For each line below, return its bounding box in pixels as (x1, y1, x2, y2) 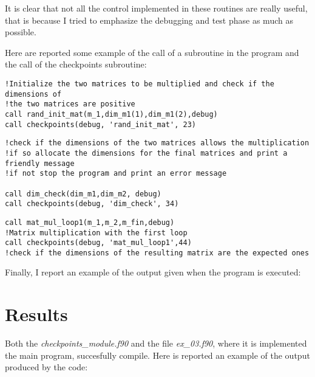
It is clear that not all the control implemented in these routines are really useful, (5, 2, 308, 14)
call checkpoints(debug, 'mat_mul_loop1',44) (5, 238, 192, 247)
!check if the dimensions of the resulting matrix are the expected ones (5, 248, 310, 257)
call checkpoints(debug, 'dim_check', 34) (5, 199, 179, 209)
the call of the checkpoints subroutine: (5, 58, 147, 71)
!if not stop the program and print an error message (5, 169, 227, 178)
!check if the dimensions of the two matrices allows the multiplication (5, 139, 310, 148)
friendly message (5, 159, 75, 168)
